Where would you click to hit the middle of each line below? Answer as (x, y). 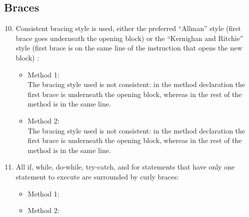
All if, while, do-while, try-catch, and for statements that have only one (125, 167)
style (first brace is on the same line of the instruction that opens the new (129, 48)
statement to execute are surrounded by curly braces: (97, 176)
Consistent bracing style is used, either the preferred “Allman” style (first (128, 28)
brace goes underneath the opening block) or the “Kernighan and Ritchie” (129, 38)
